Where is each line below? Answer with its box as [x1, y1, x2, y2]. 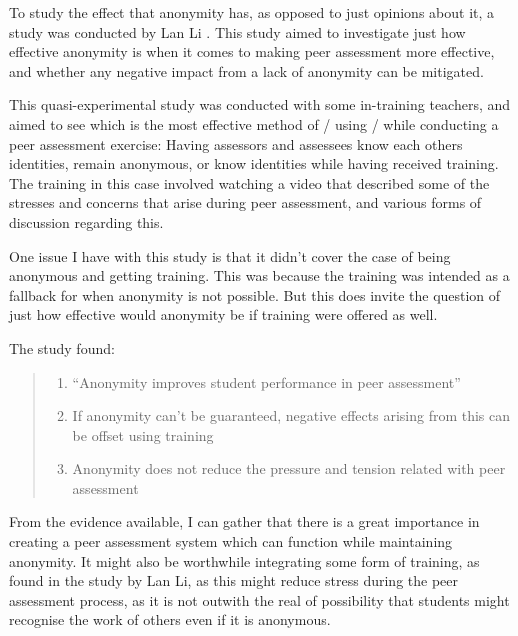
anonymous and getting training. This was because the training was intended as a [9, 265, 510, 286]
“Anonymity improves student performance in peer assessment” [72, 371, 461, 392]
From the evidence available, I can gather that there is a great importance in [9, 511, 480, 532]
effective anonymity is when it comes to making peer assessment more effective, [9, 41, 495, 62]
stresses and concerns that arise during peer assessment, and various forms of [9, 192, 482, 213]
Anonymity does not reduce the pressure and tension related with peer [72, 458, 506, 479]
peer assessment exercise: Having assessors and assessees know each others [9, 133, 463, 154]
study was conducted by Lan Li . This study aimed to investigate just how [9, 21, 466, 42]
